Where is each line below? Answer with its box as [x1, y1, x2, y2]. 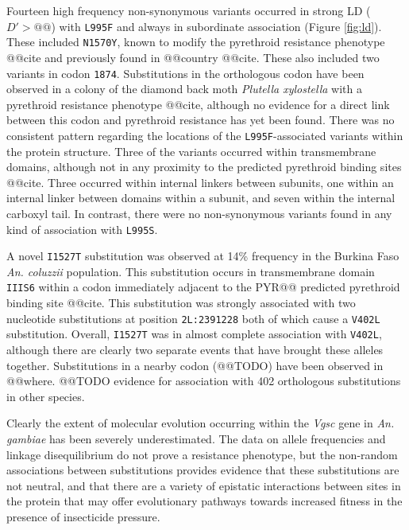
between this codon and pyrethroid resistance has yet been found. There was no [6, 111, 395, 128]
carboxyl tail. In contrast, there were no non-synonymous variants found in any [6, 205, 392, 221]
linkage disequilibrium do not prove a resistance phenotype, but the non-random [6, 446, 398, 462]
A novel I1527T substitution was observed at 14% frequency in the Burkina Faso [6, 247, 399, 264]
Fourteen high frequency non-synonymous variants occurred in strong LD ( [6, 2, 371, 18]
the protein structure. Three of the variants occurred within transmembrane [6, 142, 376, 159]
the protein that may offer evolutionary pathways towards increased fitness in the [6, 493, 403, 509]
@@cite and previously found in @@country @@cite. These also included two [6, 49, 380, 65]
